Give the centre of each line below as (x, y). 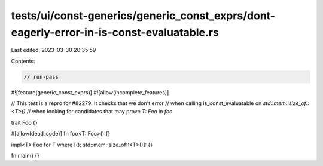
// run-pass (41, 77)
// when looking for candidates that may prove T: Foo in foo (100, 112)
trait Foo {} (24, 122)
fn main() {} (25, 156)
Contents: (23, 61)
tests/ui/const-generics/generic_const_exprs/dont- (143, 16)
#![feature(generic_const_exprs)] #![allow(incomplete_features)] (90, 92)
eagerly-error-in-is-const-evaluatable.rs (115, 32)
